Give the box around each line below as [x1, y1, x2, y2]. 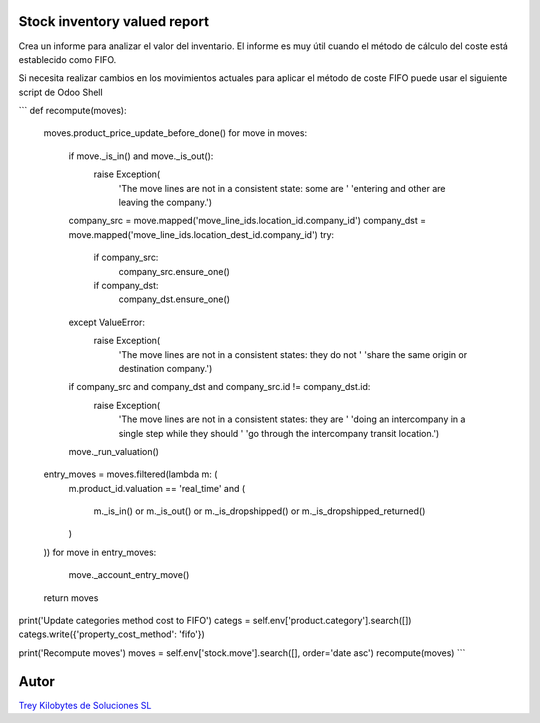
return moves [43, 591, 99, 604]
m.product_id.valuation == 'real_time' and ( [68, 482, 246, 494]
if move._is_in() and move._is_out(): [68, 150, 214, 162]
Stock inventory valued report [18, 13, 210, 30]
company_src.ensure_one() [118, 265, 230, 277]
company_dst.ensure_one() [118, 293, 230, 305]
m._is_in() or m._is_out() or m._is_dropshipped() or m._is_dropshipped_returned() [93, 505, 426, 517]
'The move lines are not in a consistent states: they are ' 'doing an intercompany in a [118, 413, 466, 425]
